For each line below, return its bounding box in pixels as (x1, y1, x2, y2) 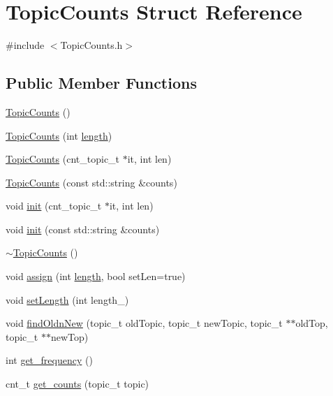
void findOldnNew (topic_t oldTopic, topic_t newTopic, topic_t (6, 316, 283, 330)
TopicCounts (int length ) (6, 128, 112, 142)
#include (6, 38, 45, 52)
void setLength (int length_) (6, 292, 129, 307)
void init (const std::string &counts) (6, 221, 160, 236)
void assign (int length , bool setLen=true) (6, 269, 186, 284)
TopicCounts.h (60, 38, 123, 52)
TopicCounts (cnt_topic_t (6, 152, 120, 166)
